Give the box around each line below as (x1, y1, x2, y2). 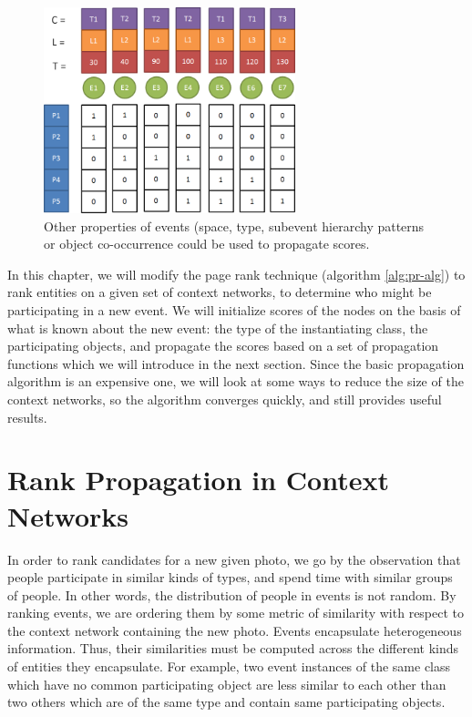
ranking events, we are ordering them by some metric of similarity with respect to (7, 603, 465, 622)
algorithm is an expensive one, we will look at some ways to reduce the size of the (7, 372, 464, 391)
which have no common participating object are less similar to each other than (7, 674, 446, 693)
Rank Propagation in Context (7, 461, 389, 498)
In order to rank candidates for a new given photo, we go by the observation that (7, 549, 461, 568)
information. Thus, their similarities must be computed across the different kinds (7, 639, 459, 658)
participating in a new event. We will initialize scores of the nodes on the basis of (7, 301, 461, 320)
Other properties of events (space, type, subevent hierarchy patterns (44, 216, 425, 235)
